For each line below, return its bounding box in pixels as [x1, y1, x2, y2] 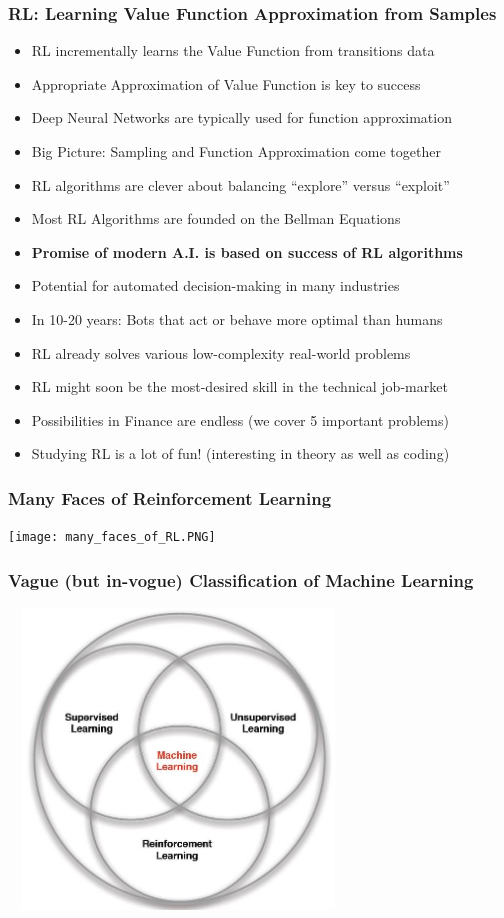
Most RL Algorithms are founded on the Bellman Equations [31, 208, 401, 229]
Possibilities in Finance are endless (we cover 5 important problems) [31, 409, 449, 430]
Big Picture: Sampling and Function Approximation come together [31, 141, 441, 161]
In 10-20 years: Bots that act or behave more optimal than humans [31, 308, 443, 329]
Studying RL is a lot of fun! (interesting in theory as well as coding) [31, 443, 450, 464]
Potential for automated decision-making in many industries [31, 275, 400, 296]
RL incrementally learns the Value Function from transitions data [31, 40, 435, 61]
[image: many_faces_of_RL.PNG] [8, 530, 216, 545]
